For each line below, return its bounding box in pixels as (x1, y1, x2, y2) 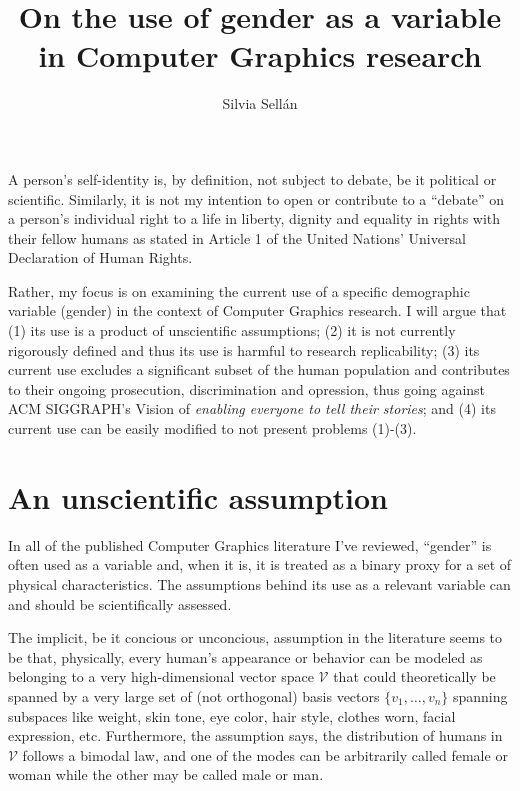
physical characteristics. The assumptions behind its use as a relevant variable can (8, 573, 511, 594)
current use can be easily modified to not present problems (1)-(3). (8, 418, 417, 439)
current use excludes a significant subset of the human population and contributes (8, 359, 510, 380)
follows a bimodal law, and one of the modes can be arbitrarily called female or (22, 744, 508, 765)
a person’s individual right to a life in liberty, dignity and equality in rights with (8, 208, 501, 229)
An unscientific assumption (8, 476, 388, 517)
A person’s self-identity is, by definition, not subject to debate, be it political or (8, 168, 497, 189)
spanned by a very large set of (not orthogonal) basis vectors (8, 685, 380, 706)
